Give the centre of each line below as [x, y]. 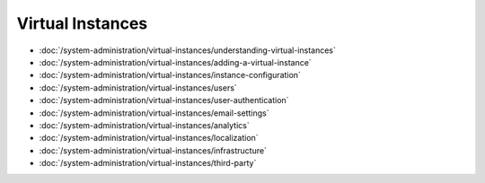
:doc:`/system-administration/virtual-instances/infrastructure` [153, 150]
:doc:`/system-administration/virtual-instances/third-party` [148, 163]
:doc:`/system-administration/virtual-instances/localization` [149, 138]
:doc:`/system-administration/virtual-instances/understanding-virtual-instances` [187, 50]
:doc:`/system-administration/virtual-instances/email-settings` [154, 113]
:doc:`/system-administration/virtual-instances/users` [138, 87]
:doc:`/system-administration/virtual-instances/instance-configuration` [170, 75]
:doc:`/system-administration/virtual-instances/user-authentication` [164, 100]
